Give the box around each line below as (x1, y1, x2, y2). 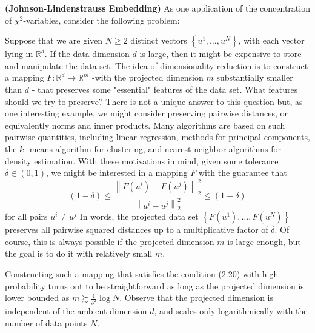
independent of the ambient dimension (5, 304, 147, 317)
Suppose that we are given (5, 34, 103, 47)
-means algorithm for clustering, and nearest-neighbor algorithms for (27, 142, 281, 155)
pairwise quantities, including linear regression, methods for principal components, (5, 130, 310, 143)
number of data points (5, 316, 88, 329)
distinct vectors (130, 34, 187, 47)
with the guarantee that (198, 166, 287, 179)
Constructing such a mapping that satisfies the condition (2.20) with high (5, 267, 279, 280)
